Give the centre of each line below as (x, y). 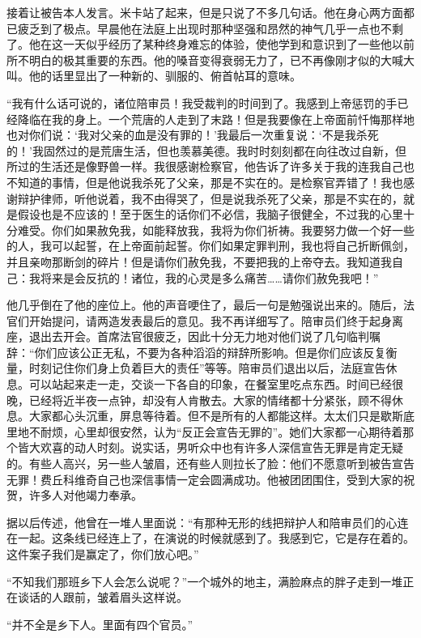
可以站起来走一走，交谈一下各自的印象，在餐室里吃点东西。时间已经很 (216, 384)
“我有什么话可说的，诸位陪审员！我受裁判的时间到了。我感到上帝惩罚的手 (202, 102)
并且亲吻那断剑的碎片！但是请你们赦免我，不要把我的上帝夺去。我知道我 (199, 261)
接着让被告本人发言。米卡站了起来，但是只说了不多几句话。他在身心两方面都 (210, 12)
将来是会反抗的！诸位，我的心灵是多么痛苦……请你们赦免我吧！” (209, 277)
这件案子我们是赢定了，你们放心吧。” (103, 554)
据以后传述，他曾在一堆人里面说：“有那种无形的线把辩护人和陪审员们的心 (202, 522)
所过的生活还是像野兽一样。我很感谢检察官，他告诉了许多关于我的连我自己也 (210, 166)
